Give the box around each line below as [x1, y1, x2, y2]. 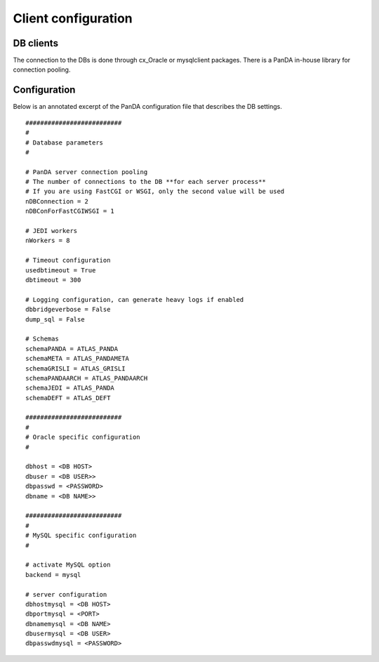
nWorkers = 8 [25, 237, 70, 245]
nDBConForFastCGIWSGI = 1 [25, 207, 115, 216]
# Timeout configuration [25, 256, 111, 265]
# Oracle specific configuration [25, 433, 140, 442]
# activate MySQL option [25, 561, 111, 569]
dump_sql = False [25, 315, 85, 323]
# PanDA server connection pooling [25, 168, 148, 176]
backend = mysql [25, 571, 81, 578]
